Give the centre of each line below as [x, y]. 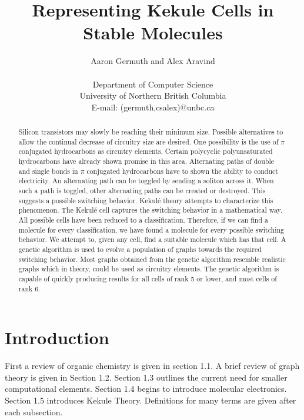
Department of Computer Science [153, 84]
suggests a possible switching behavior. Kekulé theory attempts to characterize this [146, 200]
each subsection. [34, 411]
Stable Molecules [153, 33]
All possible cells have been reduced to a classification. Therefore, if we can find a [143, 219]
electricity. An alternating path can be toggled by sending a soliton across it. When [146, 181]
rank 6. [29, 288]
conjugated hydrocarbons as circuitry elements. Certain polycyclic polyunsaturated [146, 151]
